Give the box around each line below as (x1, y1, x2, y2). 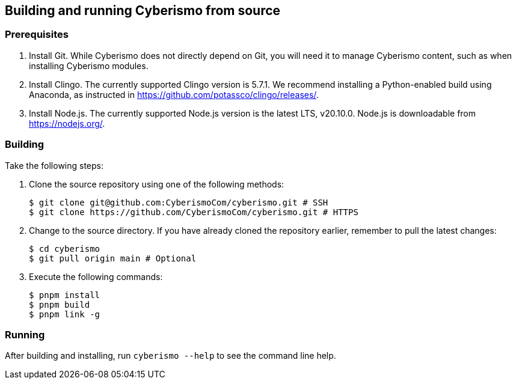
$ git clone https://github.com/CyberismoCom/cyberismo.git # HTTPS (29, 207, 358, 217)
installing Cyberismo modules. (29, 60, 149, 71)
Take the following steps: (5, 160, 104, 171)
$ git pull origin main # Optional (29, 253, 197, 263)
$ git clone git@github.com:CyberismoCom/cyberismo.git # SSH (29, 197, 328, 207)
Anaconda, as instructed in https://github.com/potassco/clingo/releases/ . (29, 89, 319, 100)
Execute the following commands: (29, 271, 163, 282)
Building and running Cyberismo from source (5, 3, 281, 18)
